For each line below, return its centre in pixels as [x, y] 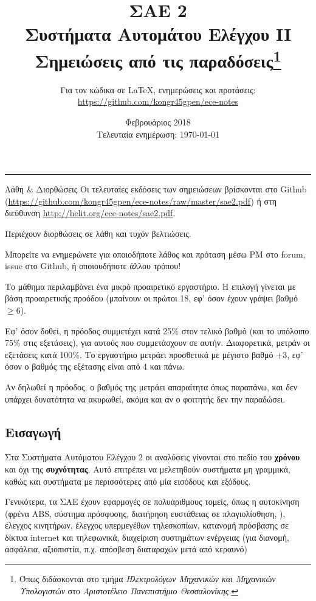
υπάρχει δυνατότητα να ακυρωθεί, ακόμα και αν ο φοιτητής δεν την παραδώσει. [145, 399]
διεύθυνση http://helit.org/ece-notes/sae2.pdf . [90, 213]
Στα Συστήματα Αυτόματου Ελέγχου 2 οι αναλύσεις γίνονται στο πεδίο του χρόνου [153, 457]
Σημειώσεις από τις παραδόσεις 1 [158, 59]
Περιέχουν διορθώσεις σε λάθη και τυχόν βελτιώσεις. [98, 233]
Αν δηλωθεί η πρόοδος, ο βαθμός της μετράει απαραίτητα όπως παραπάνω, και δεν [151, 386]
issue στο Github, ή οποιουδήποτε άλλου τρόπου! [93, 266]
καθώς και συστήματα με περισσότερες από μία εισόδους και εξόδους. [128, 481]
